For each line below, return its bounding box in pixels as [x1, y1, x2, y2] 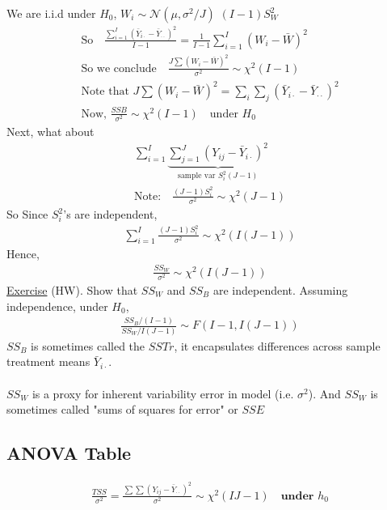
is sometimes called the [31, 337, 145, 354]
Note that [81, 86, 129, 98]
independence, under [6, 297, 108, 314]
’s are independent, [63, 206, 158, 223]
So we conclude [81, 62, 157, 74]
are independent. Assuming [212, 281, 348, 298]
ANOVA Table [6, 440, 132, 465]
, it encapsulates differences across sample [174, 337, 381, 354]
